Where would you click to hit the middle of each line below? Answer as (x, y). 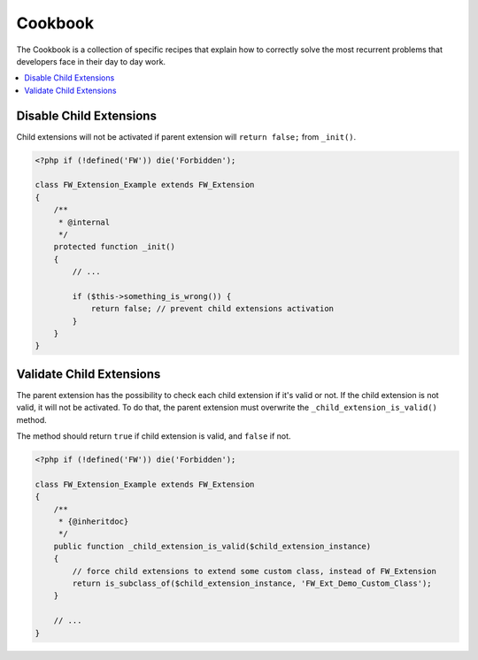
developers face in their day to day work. (91, 61)
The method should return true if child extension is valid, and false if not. (154, 436)
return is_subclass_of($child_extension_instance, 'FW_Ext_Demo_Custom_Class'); (252, 583)
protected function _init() (115, 247)
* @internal (84, 222)
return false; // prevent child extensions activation (212, 309)
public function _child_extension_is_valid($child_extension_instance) (212, 546)
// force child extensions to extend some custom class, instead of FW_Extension (254, 571)
